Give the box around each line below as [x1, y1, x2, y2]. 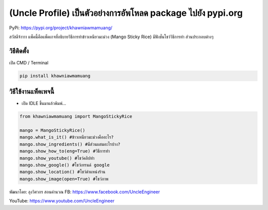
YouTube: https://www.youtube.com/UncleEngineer [9, 198, 115, 204]
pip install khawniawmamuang [19, 73, 91, 79]
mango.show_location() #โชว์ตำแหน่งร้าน [19, 169, 106, 175]
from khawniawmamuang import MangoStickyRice [19, 114, 133, 119]
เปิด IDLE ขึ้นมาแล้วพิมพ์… [21, 101, 67, 106]
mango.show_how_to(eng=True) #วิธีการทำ [19, 149, 110, 154]
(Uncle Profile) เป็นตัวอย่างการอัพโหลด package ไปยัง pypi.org [9, 7, 243, 18]
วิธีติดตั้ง [9, 47, 29, 55]
